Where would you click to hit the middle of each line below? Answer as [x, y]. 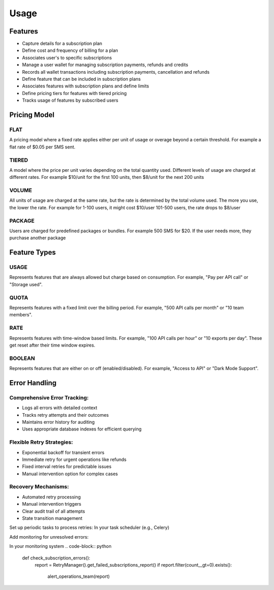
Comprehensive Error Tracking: [49, 397]
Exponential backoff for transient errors [63, 452]
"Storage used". [26, 284]
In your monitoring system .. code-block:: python [60, 546]
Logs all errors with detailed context [60, 408]
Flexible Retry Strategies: [41, 442]
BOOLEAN [22, 358]
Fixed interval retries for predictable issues [67, 467]
